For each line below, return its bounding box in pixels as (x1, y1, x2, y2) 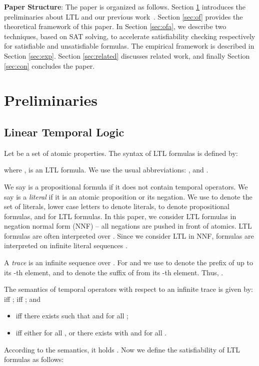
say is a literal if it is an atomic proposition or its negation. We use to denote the (4, 191, 252, 202)
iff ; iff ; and (4, 293, 41, 304)
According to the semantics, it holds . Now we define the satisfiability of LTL (4, 344, 240, 354)
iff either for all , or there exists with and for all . (15, 327, 167, 338)
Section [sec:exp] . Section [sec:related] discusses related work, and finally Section (4, 50, 250, 61)
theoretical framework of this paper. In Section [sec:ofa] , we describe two (4, 21, 226, 32)
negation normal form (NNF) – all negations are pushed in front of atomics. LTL (4, 221, 252, 231)
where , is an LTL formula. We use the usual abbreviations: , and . (4, 164, 208, 175)
